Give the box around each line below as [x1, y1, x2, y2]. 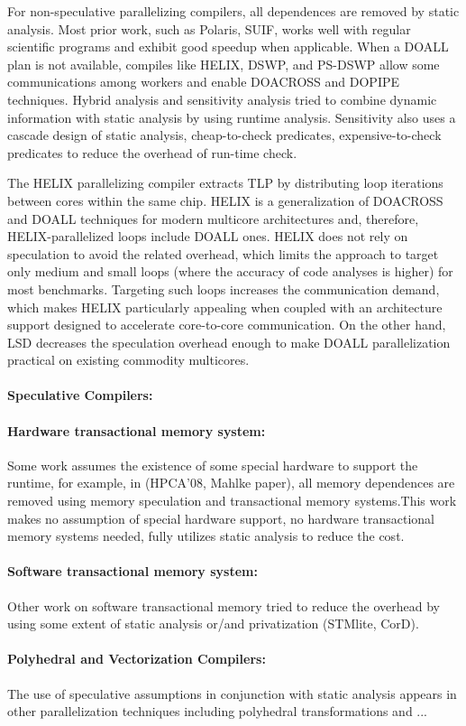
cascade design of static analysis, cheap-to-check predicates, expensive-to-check [7, 126, 442, 144]
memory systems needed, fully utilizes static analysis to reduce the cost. [7, 526, 405, 545]
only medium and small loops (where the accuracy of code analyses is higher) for [7, 262, 453, 281]
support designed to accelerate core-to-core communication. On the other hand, [7, 315, 446, 334]
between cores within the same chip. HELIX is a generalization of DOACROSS [7, 191, 443, 209]
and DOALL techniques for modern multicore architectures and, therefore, [7, 209, 419, 228]
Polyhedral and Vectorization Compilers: [7, 649, 266, 668]
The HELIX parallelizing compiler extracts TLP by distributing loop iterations [7, 173, 443, 192]
